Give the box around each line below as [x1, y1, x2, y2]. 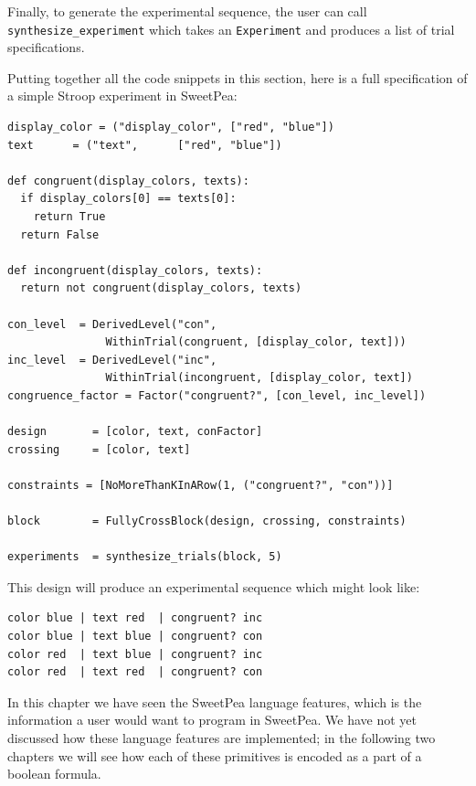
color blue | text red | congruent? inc [7, 611, 263, 625]
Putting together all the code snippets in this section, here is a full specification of [7, 68, 468, 87]
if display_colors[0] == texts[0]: [20, 192, 237, 206]
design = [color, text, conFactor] [7, 425, 263, 439]
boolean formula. [7, 764, 101, 783]
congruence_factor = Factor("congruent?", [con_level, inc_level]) [7, 388, 427, 402]
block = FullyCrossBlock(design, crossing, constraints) [7, 515, 407, 528]
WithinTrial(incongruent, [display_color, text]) [105, 371, 413, 385]
